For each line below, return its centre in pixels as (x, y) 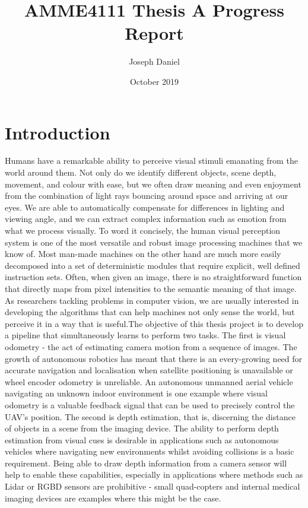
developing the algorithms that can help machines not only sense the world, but (150, 312)
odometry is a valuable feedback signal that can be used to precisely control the (150, 404)
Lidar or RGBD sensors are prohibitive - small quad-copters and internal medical (153, 486)
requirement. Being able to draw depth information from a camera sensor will (146, 463)
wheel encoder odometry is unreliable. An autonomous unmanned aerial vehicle (149, 381)
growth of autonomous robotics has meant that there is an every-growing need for (154, 358)
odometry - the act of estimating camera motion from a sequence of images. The (151, 346)
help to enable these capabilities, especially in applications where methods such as (154, 474)
